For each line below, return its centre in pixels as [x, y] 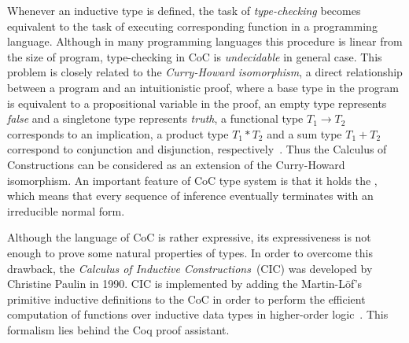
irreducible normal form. [66, 210]
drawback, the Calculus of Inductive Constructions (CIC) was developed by [190, 268]
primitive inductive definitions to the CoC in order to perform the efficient [186, 299]
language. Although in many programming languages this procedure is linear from [205, 41]
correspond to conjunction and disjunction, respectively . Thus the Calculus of [197, 149]
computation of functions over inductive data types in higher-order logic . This [198, 314]
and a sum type [304, 133]
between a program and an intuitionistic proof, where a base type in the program [203, 87]
